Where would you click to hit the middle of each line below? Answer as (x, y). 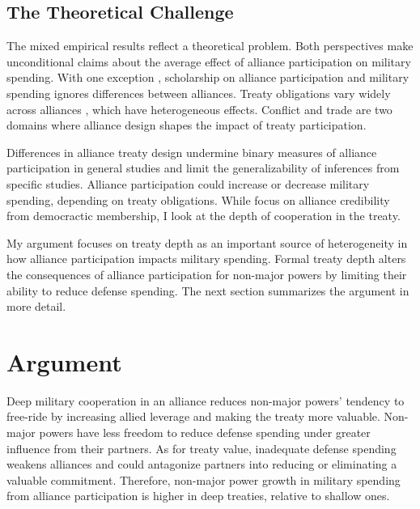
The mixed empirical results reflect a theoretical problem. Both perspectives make (210, 46)
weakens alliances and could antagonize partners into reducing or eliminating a (202, 464)
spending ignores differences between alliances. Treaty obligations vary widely (199, 93)
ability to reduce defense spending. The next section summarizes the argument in (208, 290)
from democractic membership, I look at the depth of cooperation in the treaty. (204, 216)
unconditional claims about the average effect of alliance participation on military (209, 61)
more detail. (36, 306)
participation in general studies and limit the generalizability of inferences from (203, 168)
